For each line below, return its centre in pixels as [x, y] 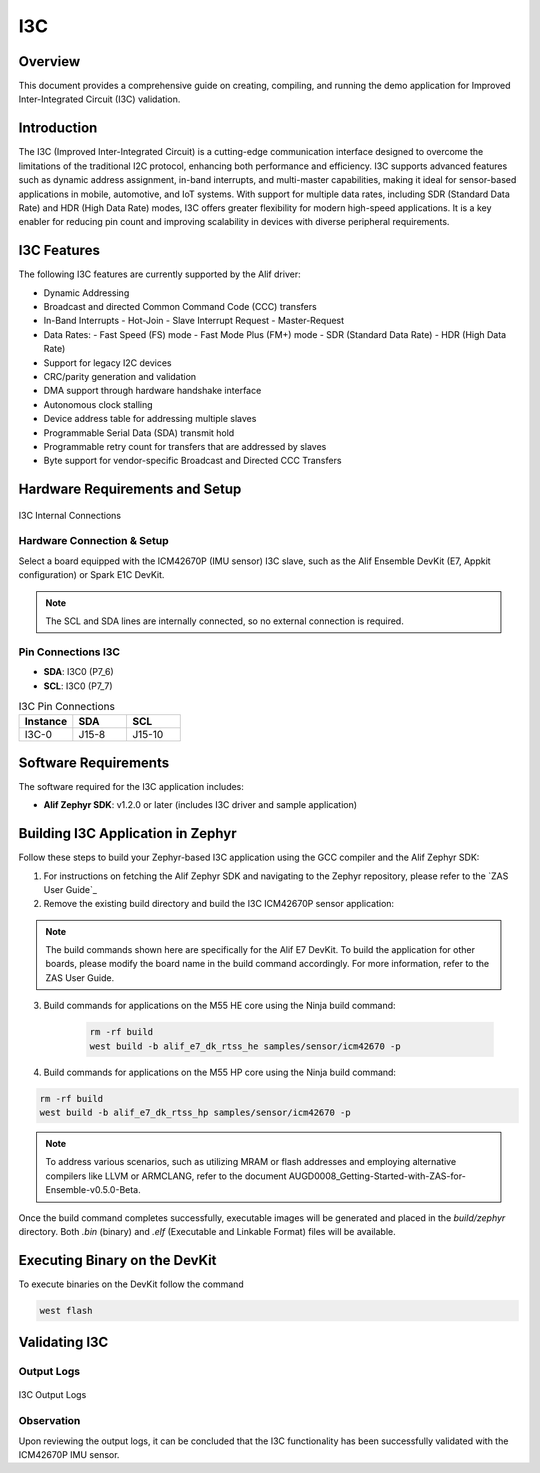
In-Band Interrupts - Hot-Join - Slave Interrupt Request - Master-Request [194, 321]
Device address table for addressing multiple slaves [150, 419]
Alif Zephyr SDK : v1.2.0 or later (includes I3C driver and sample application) [200, 805]
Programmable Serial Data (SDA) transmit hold [139, 432]
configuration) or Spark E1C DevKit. [91, 575]
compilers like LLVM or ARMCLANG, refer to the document [166, 1176]
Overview [49, 61]
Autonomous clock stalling [98, 404]
